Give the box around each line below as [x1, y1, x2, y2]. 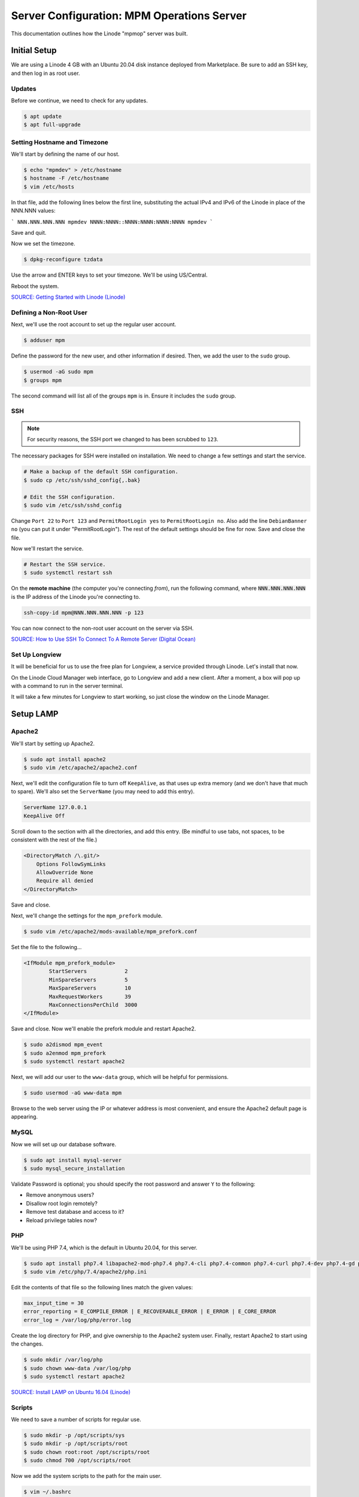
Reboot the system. [11, 282, 59, 290]
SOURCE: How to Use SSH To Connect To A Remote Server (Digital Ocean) [11, 635, 196, 643]
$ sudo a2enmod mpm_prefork [23, 1050, 106, 1056]
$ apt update [23, 113, 62, 120]
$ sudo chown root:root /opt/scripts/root [23, 1448, 150, 1455]
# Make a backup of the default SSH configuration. [23, 468, 179, 475]
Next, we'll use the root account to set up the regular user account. [11, 321, 177, 328]
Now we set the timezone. [11, 240, 75, 247]
